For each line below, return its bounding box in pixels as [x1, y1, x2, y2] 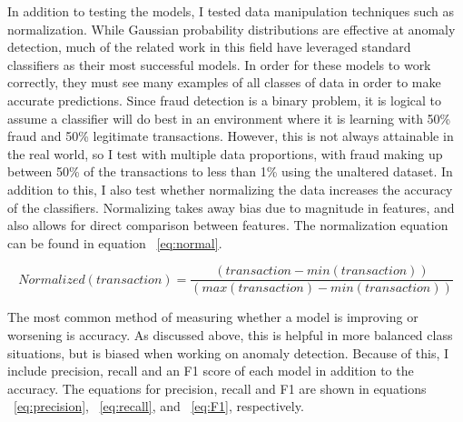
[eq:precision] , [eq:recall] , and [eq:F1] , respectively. [14, 397, 304, 416]
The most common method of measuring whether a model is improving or [7, 307, 419, 327]
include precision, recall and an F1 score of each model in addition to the [7, 361, 414, 380]
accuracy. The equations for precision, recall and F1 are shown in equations [7, 378, 427, 397]
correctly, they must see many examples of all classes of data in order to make [7, 73, 441, 92]
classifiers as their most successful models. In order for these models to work [7, 55, 431, 74]
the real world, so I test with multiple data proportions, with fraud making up [7, 144, 443, 163]
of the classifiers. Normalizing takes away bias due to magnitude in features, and [7, 197, 455, 216]
